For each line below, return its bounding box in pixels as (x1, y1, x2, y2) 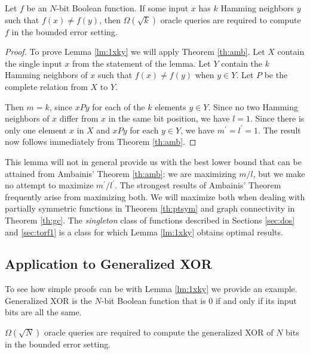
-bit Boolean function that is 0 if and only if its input (101, 294, 297, 306)
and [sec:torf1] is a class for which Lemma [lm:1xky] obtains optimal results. (5, 225, 283, 238)
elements (155, 100, 186, 113)
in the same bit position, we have (108, 112, 230, 125)
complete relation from (5, 80, 88, 92)
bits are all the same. (5, 306, 82, 318)
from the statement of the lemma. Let (72, 57, 211, 69)
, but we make (253, 167, 305, 179)
